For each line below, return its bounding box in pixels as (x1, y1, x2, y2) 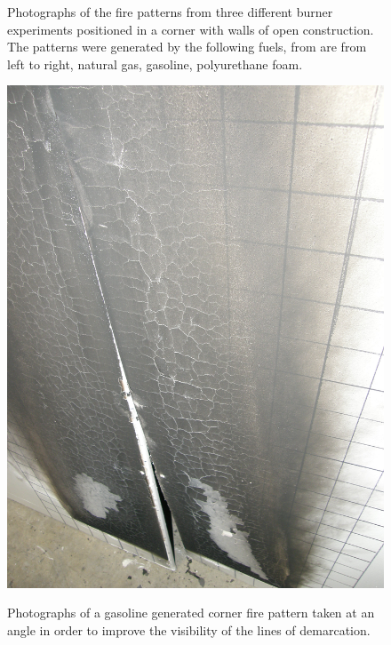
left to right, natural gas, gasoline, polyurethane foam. (7, 54, 303, 73)
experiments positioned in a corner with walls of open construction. (7, 20, 374, 38)
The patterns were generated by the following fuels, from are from (7, 37, 367, 56)
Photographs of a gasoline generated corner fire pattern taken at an (7, 603, 375, 622)
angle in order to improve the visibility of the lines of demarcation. (7, 620, 371, 639)
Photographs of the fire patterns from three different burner (7, 3, 333, 20)
